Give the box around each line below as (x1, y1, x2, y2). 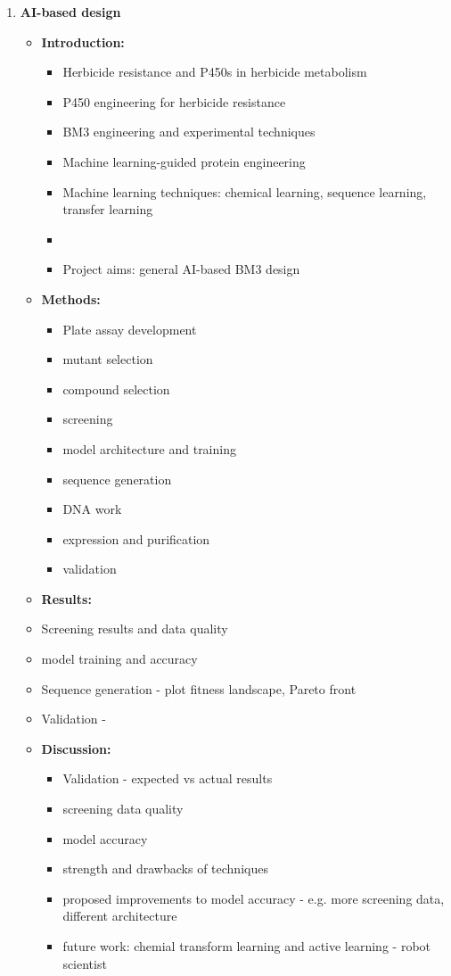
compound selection (62, 379, 170, 398)
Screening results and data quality (41, 619, 228, 638)
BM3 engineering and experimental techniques (62, 122, 316, 141)
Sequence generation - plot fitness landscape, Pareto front (41, 679, 357, 698)
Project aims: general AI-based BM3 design (62, 260, 300, 278)
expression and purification (62, 529, 210, 548)
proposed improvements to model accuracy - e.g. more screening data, (62, 889, 445, 907)
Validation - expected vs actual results (62, 769, 273, 788)
